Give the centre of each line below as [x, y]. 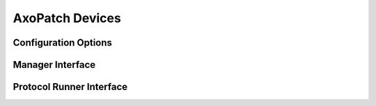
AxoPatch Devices [67, 18]
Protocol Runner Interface [70, 87]
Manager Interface [54, 65]
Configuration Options [63, 43]
